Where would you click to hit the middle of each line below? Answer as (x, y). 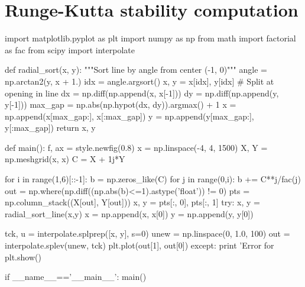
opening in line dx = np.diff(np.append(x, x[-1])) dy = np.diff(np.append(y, (142, 93)
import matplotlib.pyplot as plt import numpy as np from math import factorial (150, 38)
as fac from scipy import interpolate (70, 49)
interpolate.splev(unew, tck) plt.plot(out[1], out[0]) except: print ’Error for (139, 245)
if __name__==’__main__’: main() (76, 277)
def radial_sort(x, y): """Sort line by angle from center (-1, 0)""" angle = (136, 70)
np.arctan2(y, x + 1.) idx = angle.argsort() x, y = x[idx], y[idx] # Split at (139, 81)
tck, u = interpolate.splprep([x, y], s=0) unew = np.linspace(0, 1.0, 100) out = (147, 233)
